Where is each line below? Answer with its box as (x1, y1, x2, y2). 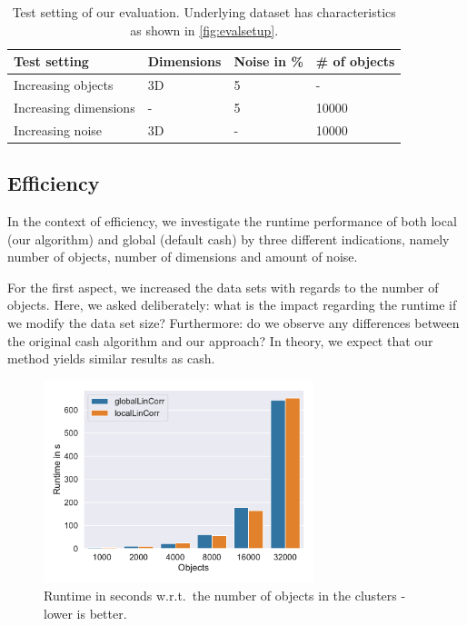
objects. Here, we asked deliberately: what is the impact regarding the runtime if (7, 295, 457, 314)
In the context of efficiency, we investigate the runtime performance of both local (7, 212, 457, 231)
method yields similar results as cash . (7, 349, 215, 368)
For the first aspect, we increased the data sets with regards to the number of (7, 277, 439, 296)
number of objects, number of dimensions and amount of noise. (7, 247, 358, 266)
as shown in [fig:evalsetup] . (130, 20, 279, 39)
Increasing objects (14, 75, 114, 94)
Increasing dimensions (14, 97, 135, 116)
